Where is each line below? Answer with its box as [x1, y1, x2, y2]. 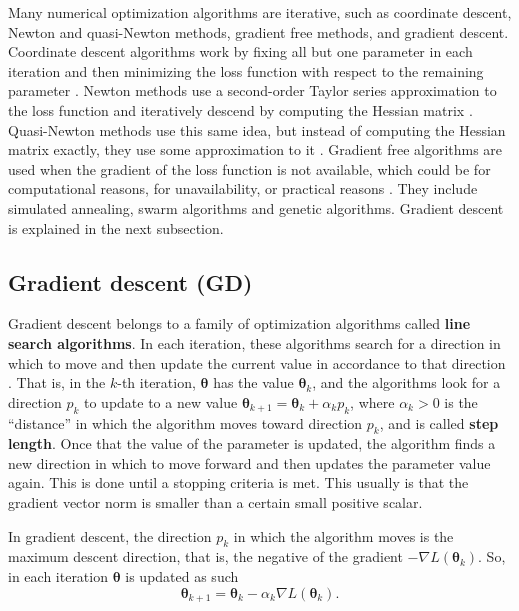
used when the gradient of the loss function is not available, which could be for [8, 158, 491, 179]
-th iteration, [117, 372, 196, 393]
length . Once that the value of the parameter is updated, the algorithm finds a [8, 433, 496, 454]
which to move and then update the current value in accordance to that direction [8, 352, 506, 373]
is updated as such [125, 566, 239, 587]
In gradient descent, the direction [8, 525, 212, 546]
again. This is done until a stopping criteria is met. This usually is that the [8, 472, 469, 493]
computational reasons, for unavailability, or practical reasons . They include [8, 178, 478, 199]
